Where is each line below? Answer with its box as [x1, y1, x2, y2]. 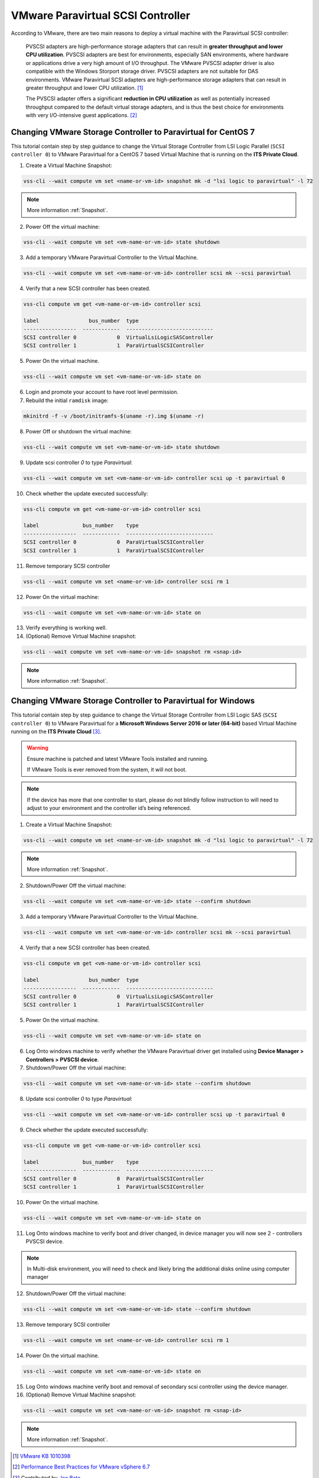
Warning [27, 744, 48, 751]
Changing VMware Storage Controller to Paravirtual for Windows [11, 696, 255, 706]
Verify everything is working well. [25, 624, 108, 631]
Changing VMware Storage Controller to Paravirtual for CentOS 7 [11, 127, 255, 137]
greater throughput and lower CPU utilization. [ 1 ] [25, 84, 144, 91]
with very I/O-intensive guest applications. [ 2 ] [25, 112, 138, 119]
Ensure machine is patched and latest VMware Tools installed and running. [27, 755, 209, 762]
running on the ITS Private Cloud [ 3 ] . [11, 728, 102, 735]
